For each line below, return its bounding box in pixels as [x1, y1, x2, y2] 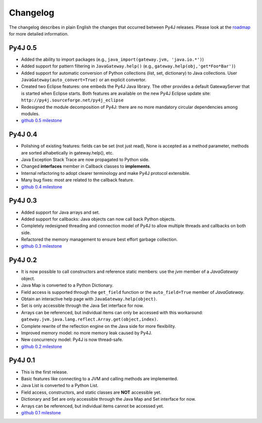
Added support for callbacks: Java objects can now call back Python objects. [21, 216, 176, 222]
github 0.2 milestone [21, 343, 63, 349]
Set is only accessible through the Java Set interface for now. [21, 303, 144, 308]
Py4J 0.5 [9, 44, 37, 52]
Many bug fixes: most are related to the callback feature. [21, 177, 134, 183]
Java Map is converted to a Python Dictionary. [21, 282, 114, 288]
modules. [21, 111, 40, 117]
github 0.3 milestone [21, 243, 63, 249]
